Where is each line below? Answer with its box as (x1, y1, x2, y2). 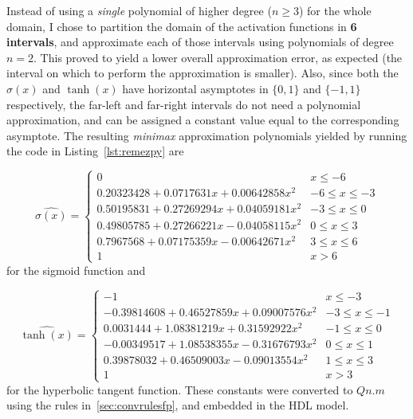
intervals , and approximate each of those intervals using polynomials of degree (6, 33, 394, 50)
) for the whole (298, 2, 372, 18)
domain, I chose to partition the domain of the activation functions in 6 (6, 18, 357, 34)
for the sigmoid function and (6, 261, 146, 278)
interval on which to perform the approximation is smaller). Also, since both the (6, 65, 399, 81)
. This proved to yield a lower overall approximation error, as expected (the (33, 49, 403, 65)
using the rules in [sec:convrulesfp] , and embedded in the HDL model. (6, 397, 349, 413)
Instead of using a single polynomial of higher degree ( (6, 2, 272, 18)
